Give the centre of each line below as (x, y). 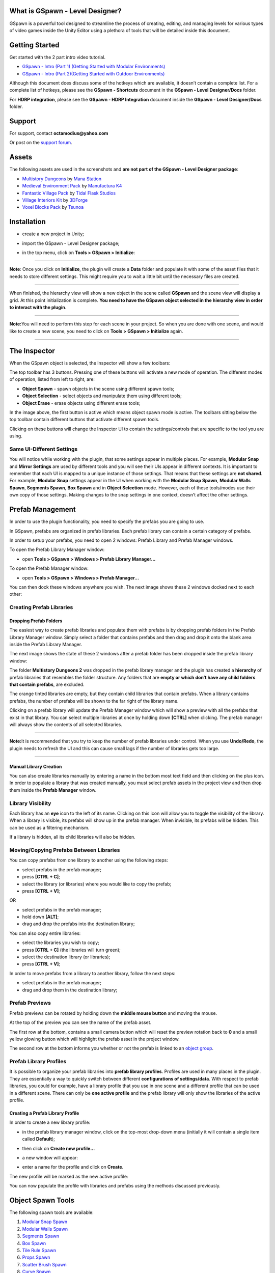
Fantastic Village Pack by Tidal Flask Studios (69, 193)
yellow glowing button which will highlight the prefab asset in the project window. (95, 1039)
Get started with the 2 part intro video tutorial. (57, 57)
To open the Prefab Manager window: (49, 568)
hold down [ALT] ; (40, 917)
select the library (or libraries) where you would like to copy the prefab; (97, 884)
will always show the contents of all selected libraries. (66, 724)
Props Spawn (36, 1257)
